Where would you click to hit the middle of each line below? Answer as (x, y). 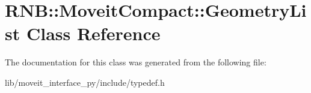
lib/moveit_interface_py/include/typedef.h (85, 82)
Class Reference (93, 33)
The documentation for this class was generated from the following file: (136, 62)
